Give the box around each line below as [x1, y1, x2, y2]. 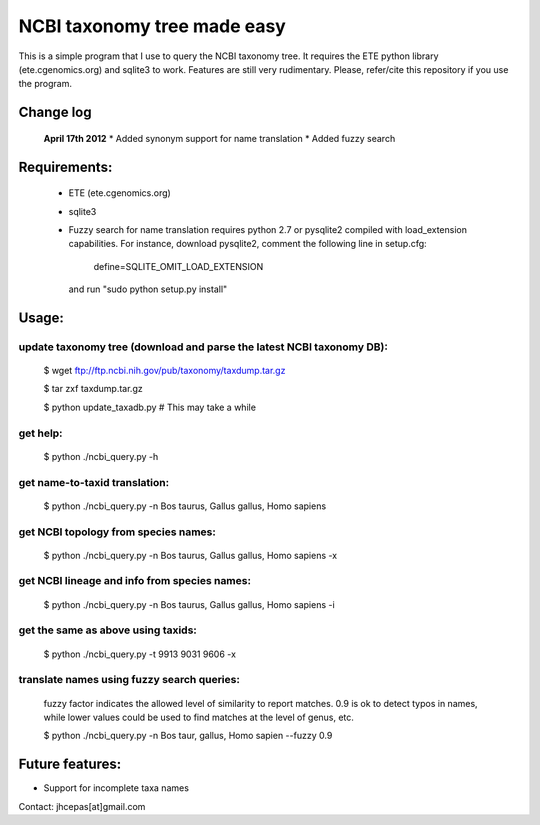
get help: [18, 426, 64, 440]
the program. [18, 78, 72, 90]
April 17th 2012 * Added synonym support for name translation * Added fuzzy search [43, 132, 396, 144]
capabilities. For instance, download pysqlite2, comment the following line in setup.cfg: [68, 238, 427, 250]
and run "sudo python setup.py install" [68, 283, 228, 295]
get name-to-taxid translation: [18, 475, 170, 489]
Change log [18, 104, 92, 121]
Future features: [18, 756, 122, 773]
